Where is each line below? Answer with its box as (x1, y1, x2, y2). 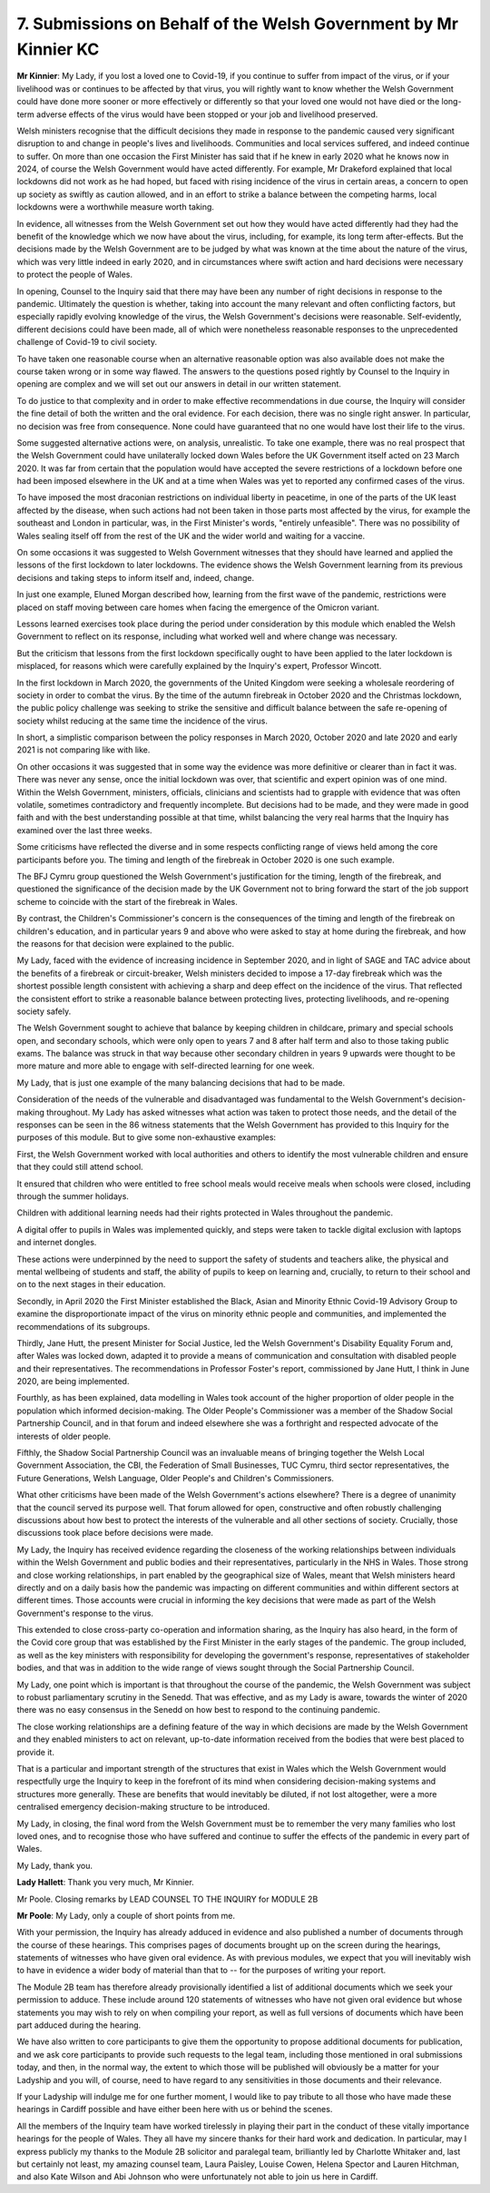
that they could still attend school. (16, 1162, 144, 1173)
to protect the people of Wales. (16, 269, 133, 280)
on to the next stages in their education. (16, 1279, 166, 1290)
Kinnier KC (16, 39, 100, 59)
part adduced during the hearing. (16, 2020, 142, 2031)
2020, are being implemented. (16, 1376, 130, 1387)
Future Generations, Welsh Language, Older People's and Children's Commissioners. (16, 1472, 335, 1483)
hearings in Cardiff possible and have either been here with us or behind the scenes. (16, 2104, 333, 2115)
